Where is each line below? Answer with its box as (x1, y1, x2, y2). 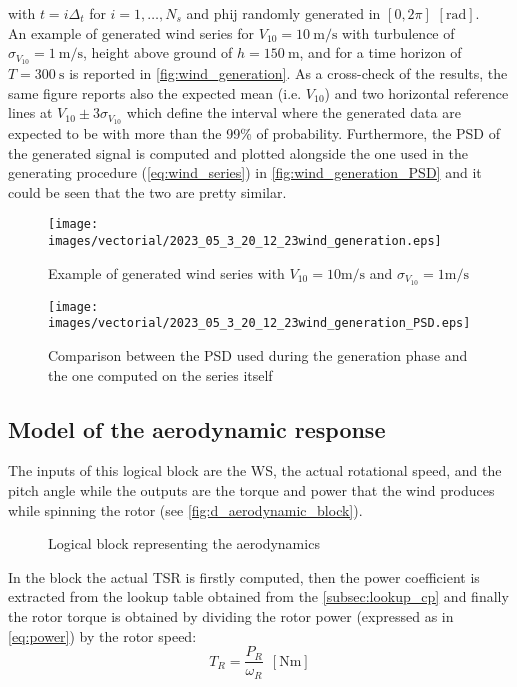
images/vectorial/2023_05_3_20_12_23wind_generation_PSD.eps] (48, 316, 471, 331)
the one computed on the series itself (48, 364, 273, 385)
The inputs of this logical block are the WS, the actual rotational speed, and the (8, 460, 502, 481)
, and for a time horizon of (299, 42, 462, 63)
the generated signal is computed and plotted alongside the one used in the (8, 142, 469, 163)
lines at (8, 102, 53, 123)
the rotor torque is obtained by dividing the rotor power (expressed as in (8, 605, 454, 626)
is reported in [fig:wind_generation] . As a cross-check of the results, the (69, 63, 508, 84)
